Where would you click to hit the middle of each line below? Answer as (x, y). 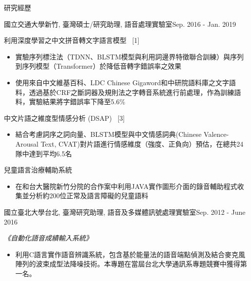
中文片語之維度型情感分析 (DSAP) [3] (64, 118)
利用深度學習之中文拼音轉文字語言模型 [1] (72, 40)
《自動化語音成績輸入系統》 (48, 238)
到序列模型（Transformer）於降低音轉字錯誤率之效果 (98, 66)
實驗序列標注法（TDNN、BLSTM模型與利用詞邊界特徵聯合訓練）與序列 (129, 56)
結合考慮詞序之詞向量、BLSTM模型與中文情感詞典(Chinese (108, 134)
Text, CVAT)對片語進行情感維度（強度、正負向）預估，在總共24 (142, 143)
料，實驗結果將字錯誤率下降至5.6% (70, 102)
